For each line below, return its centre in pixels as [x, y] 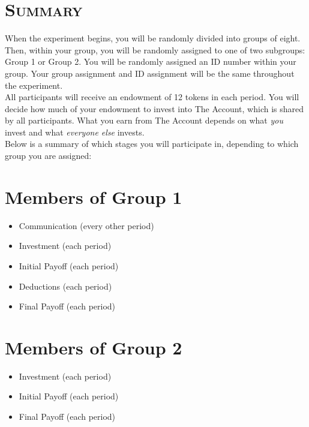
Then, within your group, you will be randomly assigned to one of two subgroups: [155, 49]
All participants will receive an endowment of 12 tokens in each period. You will [152, 97]
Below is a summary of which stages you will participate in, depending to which [152, 144]
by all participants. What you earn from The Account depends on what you [144, 120]
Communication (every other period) [86, 225]
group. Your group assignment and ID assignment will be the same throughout [150, 73]
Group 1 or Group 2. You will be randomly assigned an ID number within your [151, 61]
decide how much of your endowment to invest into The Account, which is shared [154, 108]
